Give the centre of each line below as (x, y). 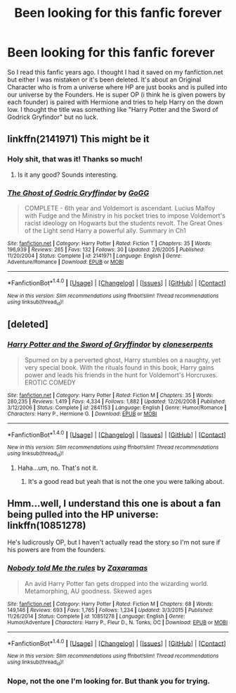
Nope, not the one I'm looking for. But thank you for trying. (109, 681)
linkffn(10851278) (47, 525)
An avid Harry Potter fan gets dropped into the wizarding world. (116, 583)
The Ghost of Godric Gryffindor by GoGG (78, 193)
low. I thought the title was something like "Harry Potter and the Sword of (113, 109)
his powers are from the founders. (57, 550)
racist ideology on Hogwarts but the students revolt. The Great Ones (124, 223)
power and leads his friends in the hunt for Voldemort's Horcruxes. (121, 375)
